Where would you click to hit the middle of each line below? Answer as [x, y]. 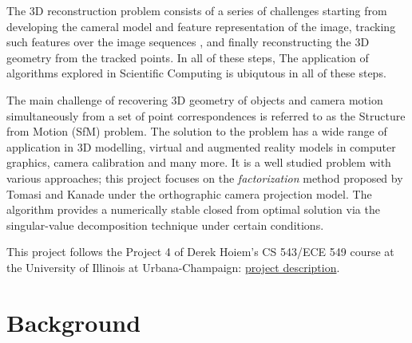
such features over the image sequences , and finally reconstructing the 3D [188, 42]
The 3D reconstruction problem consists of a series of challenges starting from [197, 10]
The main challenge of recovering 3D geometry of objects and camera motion [195, 99]
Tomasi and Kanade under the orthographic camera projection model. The [189, 193]
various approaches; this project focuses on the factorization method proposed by [205, 177]
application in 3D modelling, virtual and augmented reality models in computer [201, 146]
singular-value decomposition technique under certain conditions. [165, 225]
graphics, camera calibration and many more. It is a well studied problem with [199, 162]
